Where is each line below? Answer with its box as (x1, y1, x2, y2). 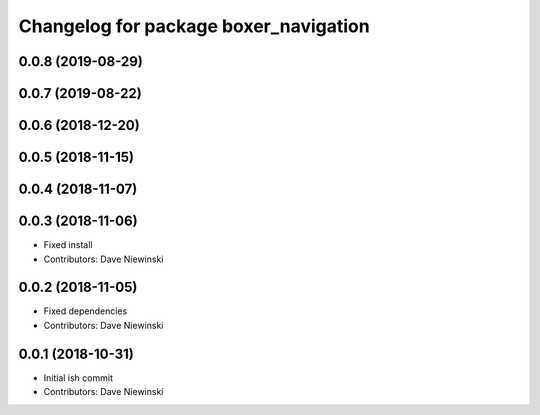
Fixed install (43, 239, 93, 251)
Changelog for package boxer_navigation (18, 15, 370, 37)
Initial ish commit (43, 371, 114, 384)
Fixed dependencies (43, 305, 128, 317)
